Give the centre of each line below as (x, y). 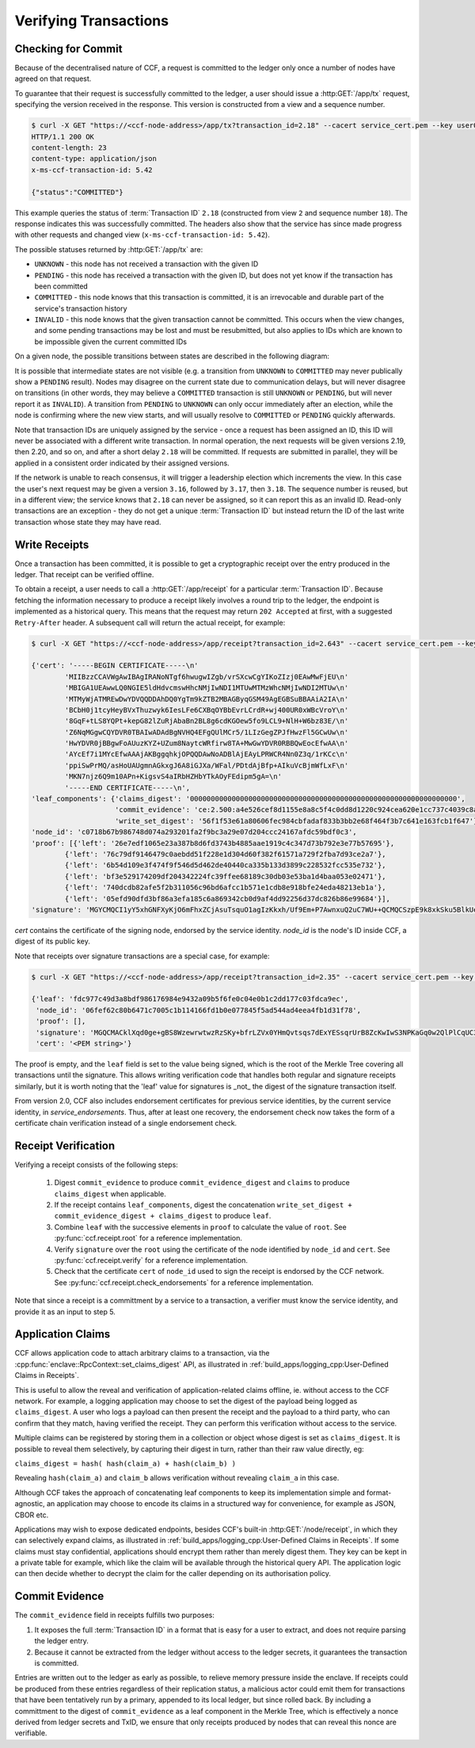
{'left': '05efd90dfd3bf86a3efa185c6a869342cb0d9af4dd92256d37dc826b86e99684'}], (228, 899)
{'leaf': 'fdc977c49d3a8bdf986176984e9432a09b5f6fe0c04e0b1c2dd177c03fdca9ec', (190, 999)
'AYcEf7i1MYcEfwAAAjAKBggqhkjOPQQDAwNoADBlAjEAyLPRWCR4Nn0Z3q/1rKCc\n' (207, 754)
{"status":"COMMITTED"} (78, 192)
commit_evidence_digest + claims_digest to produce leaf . (163, 1216)
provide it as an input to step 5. (65, 1311)
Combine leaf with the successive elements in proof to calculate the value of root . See (201, 1227)
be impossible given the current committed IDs (111, 342)
